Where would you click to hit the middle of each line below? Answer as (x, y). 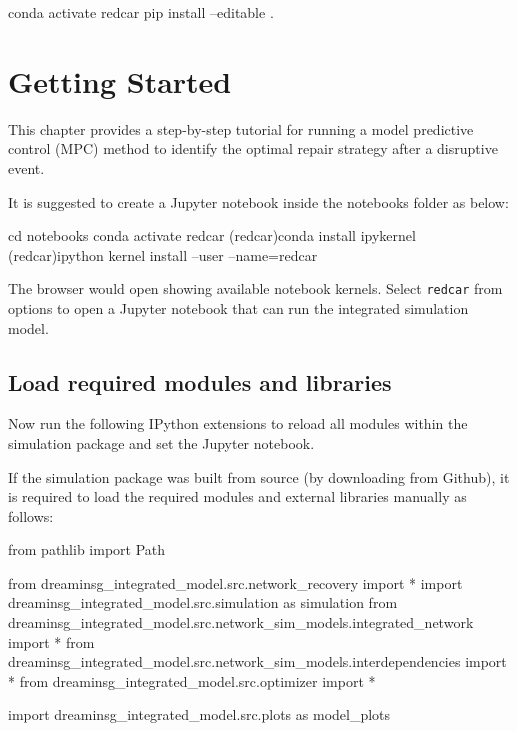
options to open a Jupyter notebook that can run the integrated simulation (238, 307)
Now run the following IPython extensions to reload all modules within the (238, 423)
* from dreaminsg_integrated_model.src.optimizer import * (192, 680)
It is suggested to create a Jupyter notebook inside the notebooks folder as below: (258, 201)
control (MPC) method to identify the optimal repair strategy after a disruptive (253, 148)
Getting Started (120, 80)
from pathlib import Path (87, 549)
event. (26, 167)
